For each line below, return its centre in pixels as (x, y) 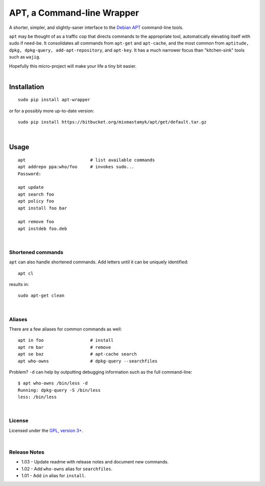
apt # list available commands (86, 160)
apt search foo (36, 194)
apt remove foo (36, 222)
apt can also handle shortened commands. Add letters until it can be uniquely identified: (99, 262)
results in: (19, 284)
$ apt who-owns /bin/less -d (53, 383)
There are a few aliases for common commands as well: (66, 329)
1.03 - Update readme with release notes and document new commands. (95, 462)
